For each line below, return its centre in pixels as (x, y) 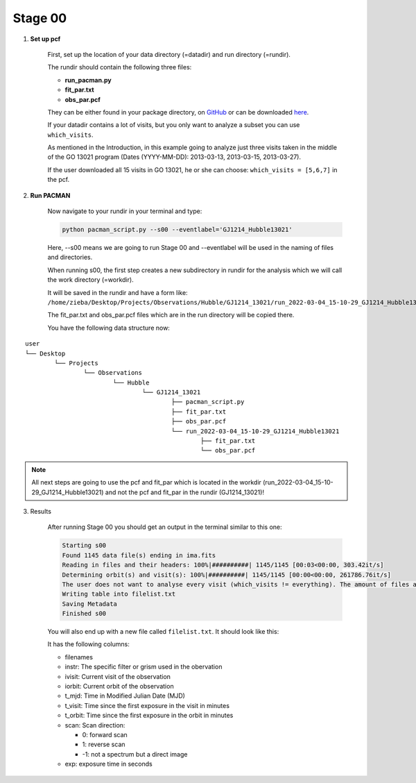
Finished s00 (84, 614)
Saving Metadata (90, 604)
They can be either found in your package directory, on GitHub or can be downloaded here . (178, 112)
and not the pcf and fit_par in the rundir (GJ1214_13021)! (185, 492)
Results (41, 511)
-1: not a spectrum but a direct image (135, 754)
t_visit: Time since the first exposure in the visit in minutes (147, 705)
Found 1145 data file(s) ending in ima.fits (139, 555)
